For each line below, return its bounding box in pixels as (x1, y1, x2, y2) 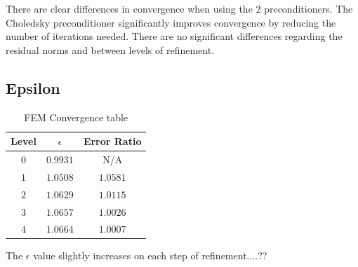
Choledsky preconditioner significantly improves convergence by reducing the (6, 15, 336, 29)
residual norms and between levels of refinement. (6, 42, 215, 57)
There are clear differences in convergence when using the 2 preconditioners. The (6, 1, 353, 15)
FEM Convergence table (24, 109, 128, 124)
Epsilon (6, 76, 60, 98)
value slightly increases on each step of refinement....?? (33, 248, 267, 263)
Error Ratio (83, 134, 142, 149)
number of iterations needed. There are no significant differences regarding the (6, 29, 343, 43)
